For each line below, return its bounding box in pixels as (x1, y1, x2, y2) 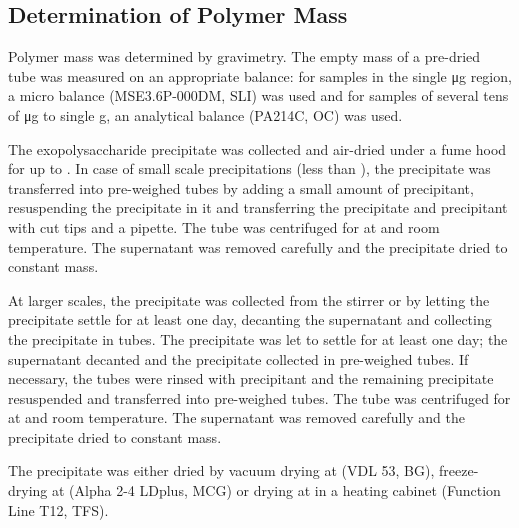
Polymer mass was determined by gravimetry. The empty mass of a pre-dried (8, 46, 481, 67)
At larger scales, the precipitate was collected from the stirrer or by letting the (8, 289, 490, 310)
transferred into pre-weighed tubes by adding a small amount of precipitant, (8, 177, 474, 198)
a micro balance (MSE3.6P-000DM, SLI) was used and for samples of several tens (8, 85, 509, 106)
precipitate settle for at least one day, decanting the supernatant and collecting (8, 309, 492, 330)
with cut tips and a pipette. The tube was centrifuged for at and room (8, 216, 440, 237)
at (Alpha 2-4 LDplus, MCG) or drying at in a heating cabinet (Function (52, 480, 501, 501)
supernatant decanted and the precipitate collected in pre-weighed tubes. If (8, 348, 469, 369)
